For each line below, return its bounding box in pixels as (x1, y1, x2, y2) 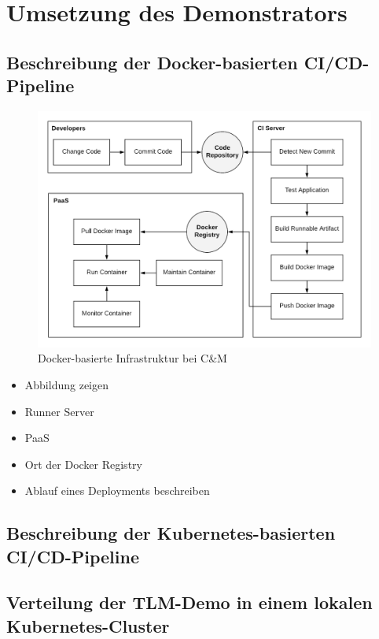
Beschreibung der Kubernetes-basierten (6, 521, 336, 545)
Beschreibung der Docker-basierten (6, 50, 298, 74)
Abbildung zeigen (24, 376, 109, 392)
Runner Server (24, 403, 94, 419)
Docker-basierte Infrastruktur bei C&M (38, 350, 227, 366)
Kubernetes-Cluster (6, 613, 170, 637)
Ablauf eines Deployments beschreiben (24, 482, 210, 499)
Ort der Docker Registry (24, 455, 142, 472)
